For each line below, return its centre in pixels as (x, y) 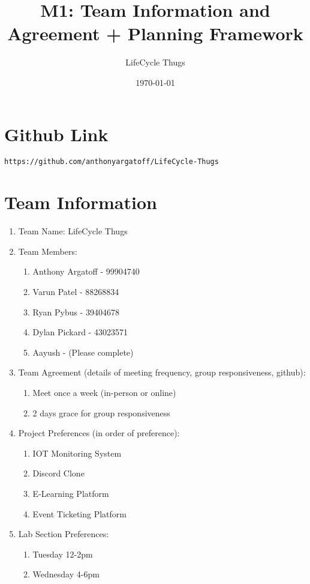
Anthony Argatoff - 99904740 (86, 271)
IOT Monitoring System (77, 453)
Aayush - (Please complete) (83, 352)
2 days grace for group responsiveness (101, 412)
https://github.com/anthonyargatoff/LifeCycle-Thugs (112, 162)
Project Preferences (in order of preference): (99, 433)
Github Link (56, 134)
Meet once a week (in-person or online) (104, 392)
